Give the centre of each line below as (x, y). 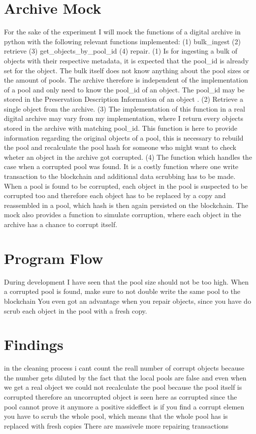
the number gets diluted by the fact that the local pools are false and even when (125, 377)
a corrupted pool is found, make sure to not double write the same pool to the (122, 291)
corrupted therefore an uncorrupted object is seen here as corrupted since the (121, 397)
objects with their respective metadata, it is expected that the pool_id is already (127, 60)
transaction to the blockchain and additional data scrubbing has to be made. (120, 176)
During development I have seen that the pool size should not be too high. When (127, 281)
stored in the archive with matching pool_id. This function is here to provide (121, 128)
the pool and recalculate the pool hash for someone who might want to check (120, 147)
